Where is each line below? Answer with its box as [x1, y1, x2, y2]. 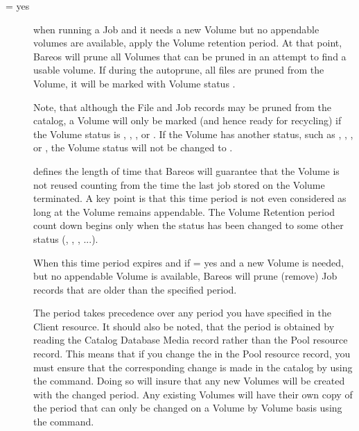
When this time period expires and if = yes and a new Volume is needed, [33, 255, 344, 269]
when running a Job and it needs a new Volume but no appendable [33, 22, 319, 36]
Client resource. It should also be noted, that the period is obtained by [33, 319, 335, 333]
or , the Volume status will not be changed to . [33, 140, 233, 155]
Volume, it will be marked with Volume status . [33, 76, 236, 90]
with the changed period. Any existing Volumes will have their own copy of [33, 387, 353, 401]
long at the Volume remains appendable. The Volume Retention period [33, 204, 335, 219]
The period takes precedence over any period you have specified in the [33, 305, 332, 320]
